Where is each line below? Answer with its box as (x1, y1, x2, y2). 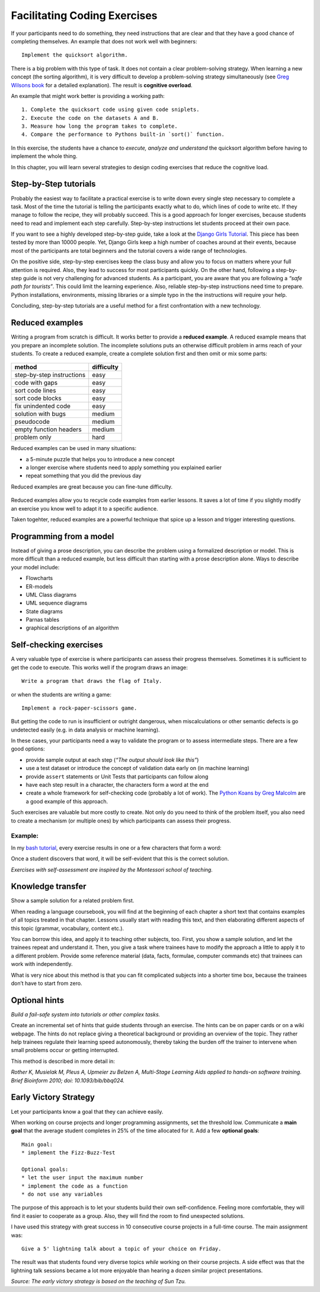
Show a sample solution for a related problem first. (11, 897, 135, 904)
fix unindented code (14, 402, 71, 410)
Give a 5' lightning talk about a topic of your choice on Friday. (21, 1245, 222, 1252)
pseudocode (14, 417, 50, 426)
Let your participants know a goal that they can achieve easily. (11, 1108, 164, 1115)
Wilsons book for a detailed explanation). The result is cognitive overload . (11, 81, 193, 88)
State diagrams (25, 607, 63, 615)
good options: (11, 745, 45, 752)
